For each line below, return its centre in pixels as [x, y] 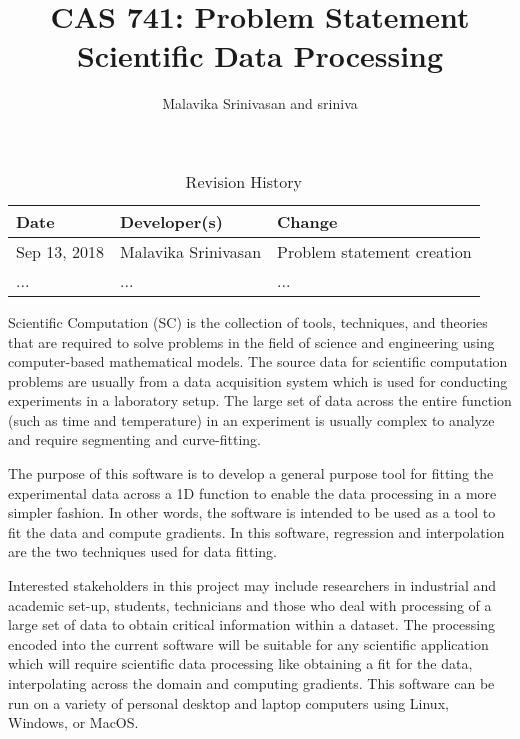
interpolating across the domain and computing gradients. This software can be [251, 683]
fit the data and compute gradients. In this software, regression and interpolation [256, 531]
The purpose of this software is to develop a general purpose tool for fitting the [251, 473]
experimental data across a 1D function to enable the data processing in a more [252, 492]
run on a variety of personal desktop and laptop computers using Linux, [228, 702]
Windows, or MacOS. [73, 722]
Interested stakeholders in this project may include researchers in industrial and [252, 585]
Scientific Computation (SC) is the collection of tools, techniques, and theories [248, 321]
